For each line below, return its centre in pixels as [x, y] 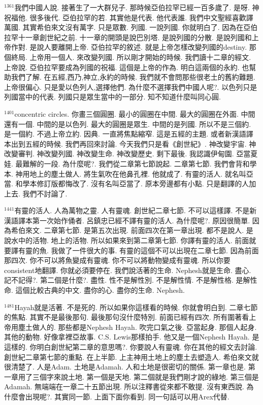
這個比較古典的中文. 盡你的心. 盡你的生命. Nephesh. [100, 290]
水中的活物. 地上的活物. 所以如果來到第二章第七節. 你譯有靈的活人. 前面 [130, 240]
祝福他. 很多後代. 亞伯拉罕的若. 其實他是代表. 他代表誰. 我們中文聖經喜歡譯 [129, 17]
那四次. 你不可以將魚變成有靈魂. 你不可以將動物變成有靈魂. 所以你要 [117, 260]
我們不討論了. [45, 193]
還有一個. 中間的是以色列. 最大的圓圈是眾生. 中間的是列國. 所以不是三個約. [128, 124]
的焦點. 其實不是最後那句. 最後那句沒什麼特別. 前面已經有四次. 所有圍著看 [127, 317]
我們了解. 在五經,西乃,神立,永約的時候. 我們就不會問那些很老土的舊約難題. [133, 77]
